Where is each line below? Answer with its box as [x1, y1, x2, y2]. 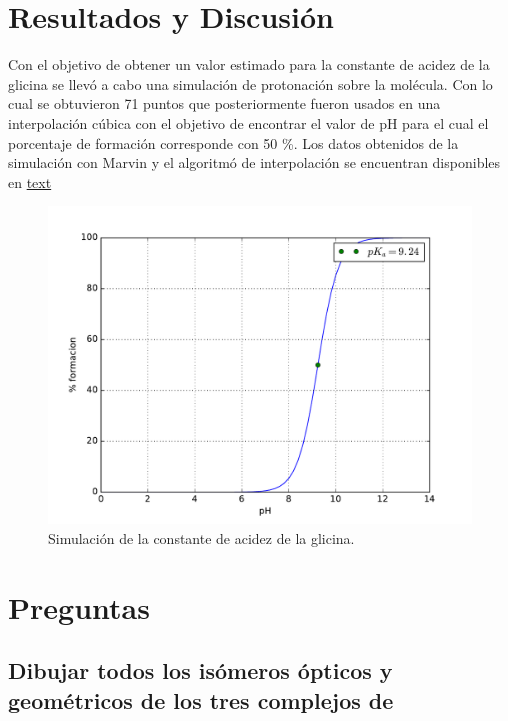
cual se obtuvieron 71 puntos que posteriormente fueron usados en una [8, 93, 441, 114]
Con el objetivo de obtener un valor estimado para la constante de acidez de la [8, 54, 490, 75]
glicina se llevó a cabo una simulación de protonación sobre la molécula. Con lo [8, 73, 493, 94]
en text [8, 171, 52, 192]
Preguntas [8, 586, 150, 627]
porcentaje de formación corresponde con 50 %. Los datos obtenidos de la [8, 132, 459, 153]
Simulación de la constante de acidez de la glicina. [48, 527, 355, 548]
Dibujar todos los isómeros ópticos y [8, 655, 393, 686]
